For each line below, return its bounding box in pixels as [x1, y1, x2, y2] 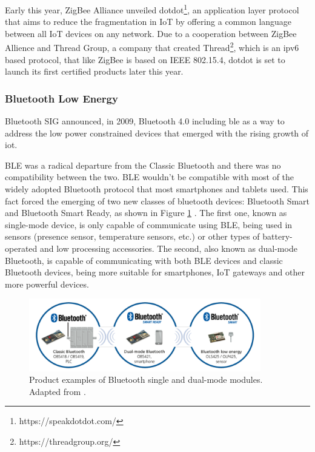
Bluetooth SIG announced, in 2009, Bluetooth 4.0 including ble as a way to [5, 115, 285, 127]
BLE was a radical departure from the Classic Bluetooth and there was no [5, 158, 281, 171]
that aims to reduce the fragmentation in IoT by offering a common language [5, 15, 292, 28]
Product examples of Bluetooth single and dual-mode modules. [29, 373, 263, 386]
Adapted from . [29, 385, 86, 397]
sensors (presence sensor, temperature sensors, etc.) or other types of [5, 230, 260, 243]
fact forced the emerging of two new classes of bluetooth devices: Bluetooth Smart [5, 194, 310, 207]
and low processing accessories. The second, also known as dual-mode [39, 242, 297, 255]
